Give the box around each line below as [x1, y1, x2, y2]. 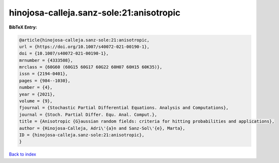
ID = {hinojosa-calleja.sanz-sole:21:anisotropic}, [19, 132, 145, 138]
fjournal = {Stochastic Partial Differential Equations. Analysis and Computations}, [19, 105, 229, 111]
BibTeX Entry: [9, 24, 37, 30]
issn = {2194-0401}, [19, 71, 68, 77]
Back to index [9, 151, 36, 157]
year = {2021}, [19, 91, 55, 97]
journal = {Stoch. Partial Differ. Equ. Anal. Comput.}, [19, 112, 157, 117]
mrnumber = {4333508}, [19, 57, 73, 63]
